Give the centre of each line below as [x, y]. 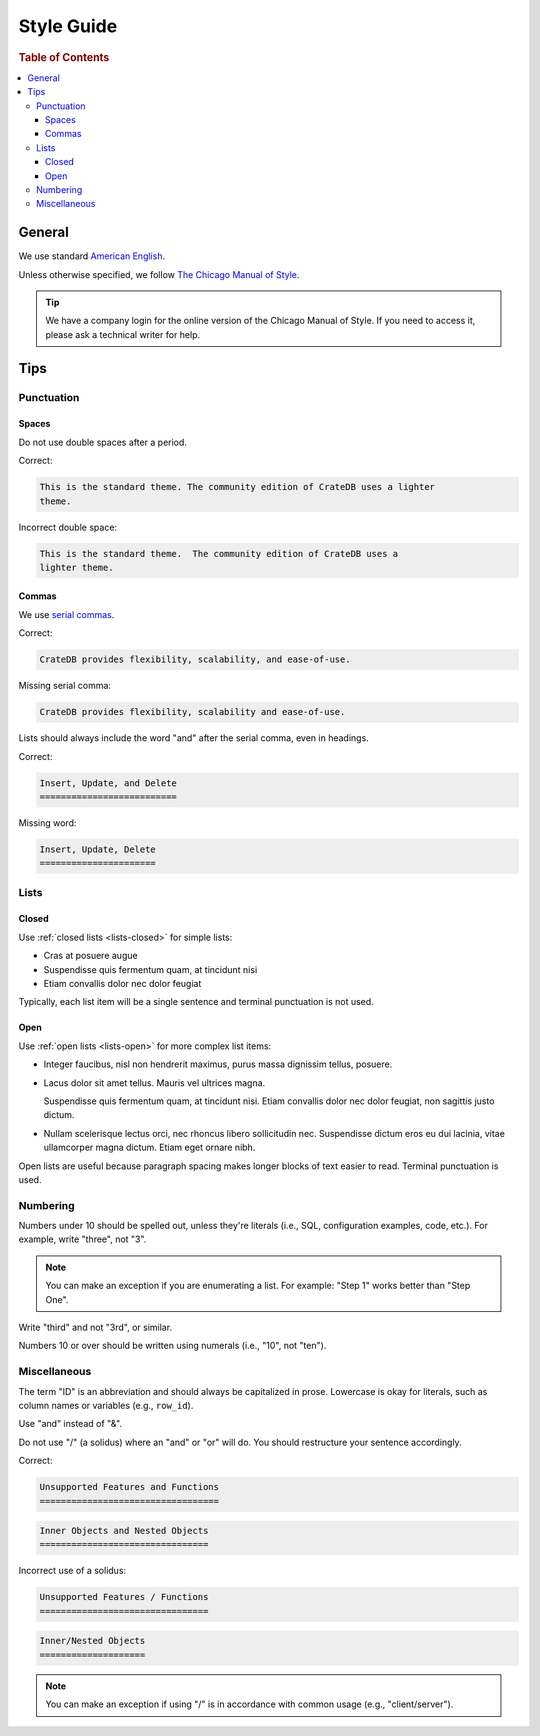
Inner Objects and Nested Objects [124, 1531]
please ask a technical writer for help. [123, 334]
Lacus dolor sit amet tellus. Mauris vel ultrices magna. [154, 1082]
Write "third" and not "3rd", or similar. [95, 1327]
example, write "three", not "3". [82, 1239]
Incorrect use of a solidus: [72, 1571]
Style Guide [68, 26]
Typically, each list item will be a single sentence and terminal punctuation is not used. [196, 1002]
